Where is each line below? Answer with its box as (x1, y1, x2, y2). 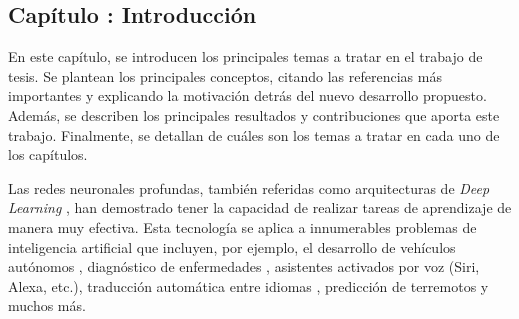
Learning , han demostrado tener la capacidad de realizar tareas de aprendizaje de (8, 197, 512, 218)
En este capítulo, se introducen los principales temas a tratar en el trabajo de (8, 46, 483, 67)
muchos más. (8, 295, 86, 316)
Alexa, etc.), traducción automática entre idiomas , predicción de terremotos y (8, 275, 489, 296)
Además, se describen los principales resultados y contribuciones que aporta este (8, 104, 500, 125)
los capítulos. (8, 144, 88, 165)
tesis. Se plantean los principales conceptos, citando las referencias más (8, 65, 442, 86)
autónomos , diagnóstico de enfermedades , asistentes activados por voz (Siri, (8, 256, 480, 277)
